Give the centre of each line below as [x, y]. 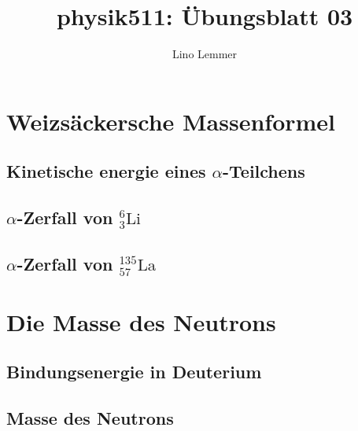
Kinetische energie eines [106, 171]
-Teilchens [264, 171]
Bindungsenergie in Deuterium [134, 372]
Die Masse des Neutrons [141, 321]
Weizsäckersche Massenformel [171, 121]
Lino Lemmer [205, 54]
